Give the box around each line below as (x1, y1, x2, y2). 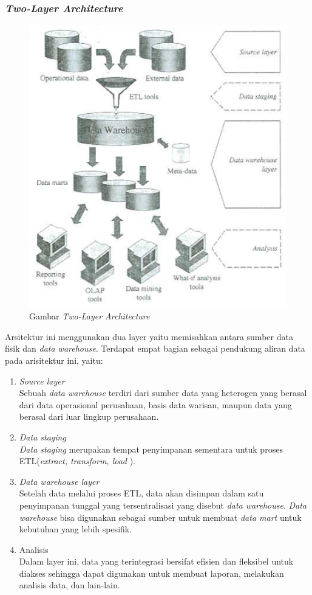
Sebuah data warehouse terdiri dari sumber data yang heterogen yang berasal (19, 386, 307, 399)
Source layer (19, 374, 65, 387)
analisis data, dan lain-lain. (19, 579, 120, 591)
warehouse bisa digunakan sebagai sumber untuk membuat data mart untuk (19, 510, 302, 523)
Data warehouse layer (19, 475, 100, 487)
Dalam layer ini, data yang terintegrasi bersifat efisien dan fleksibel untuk (19, 555, 294, 568)
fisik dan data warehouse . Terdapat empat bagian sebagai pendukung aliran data (5, 342, 305, 355)
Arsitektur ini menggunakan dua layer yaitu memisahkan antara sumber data (5, 330, 293, 343)
